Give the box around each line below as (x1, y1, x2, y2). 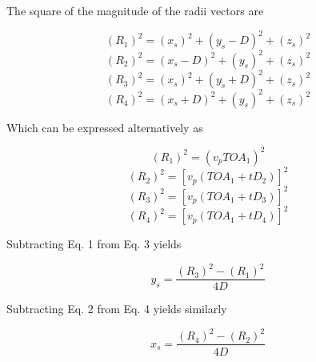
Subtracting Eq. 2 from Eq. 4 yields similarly (6, 300, 227, 317)
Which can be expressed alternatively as (6, 119, 203, 135)
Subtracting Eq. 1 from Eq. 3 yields (6, 235, 182, 252)
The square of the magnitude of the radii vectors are (6, 2, 264, 18)
